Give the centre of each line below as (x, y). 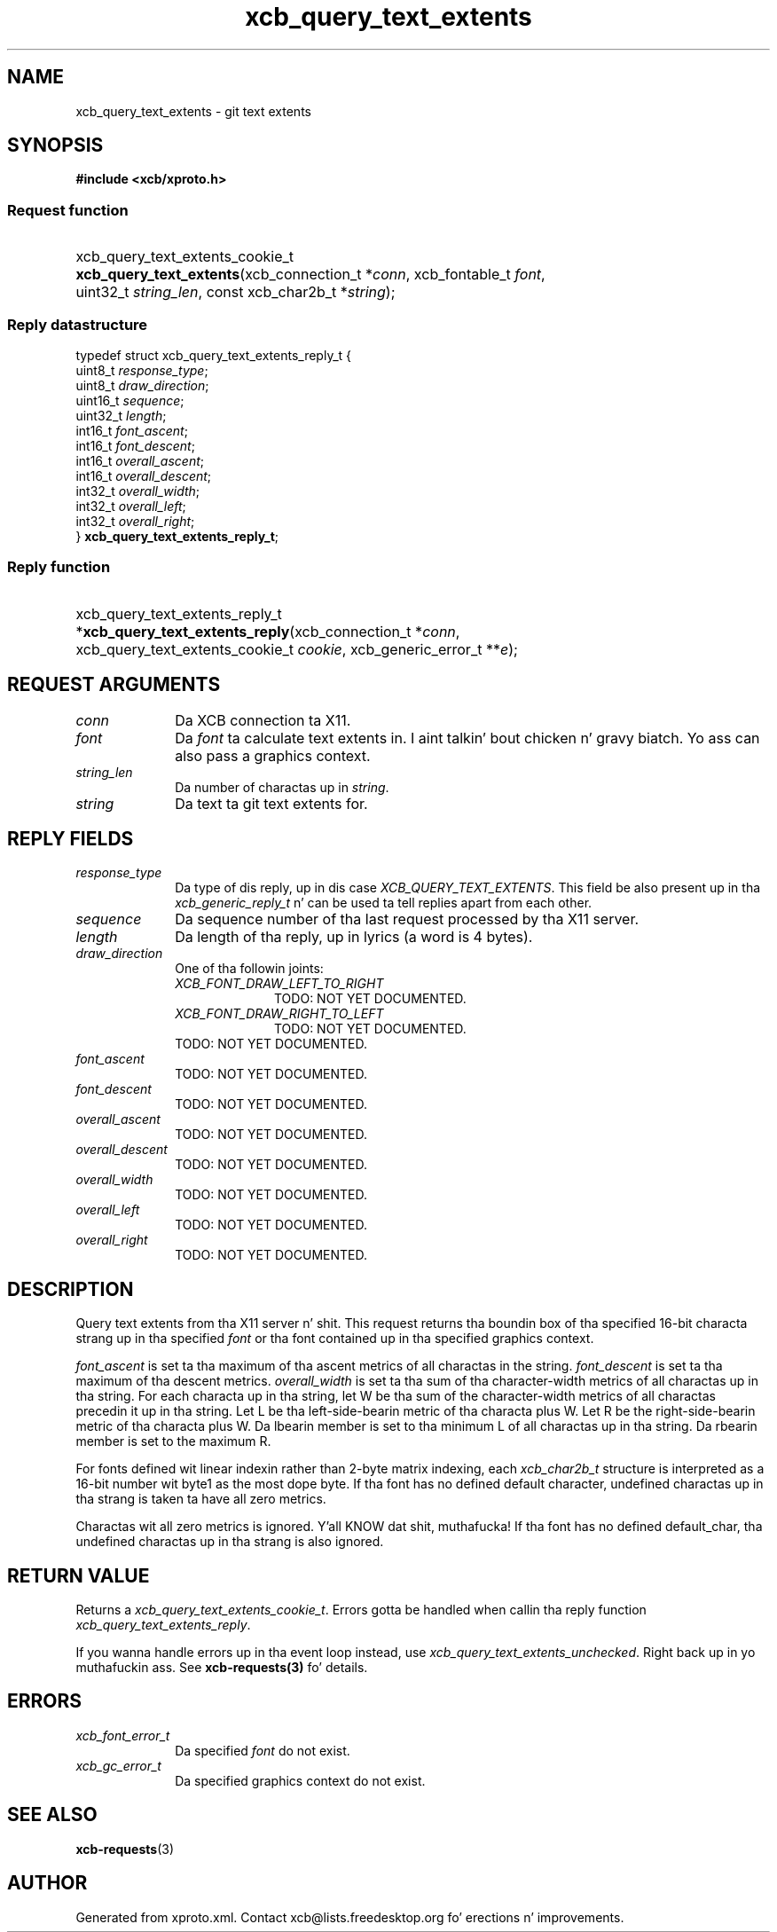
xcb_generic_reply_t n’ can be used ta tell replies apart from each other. (384, 903)
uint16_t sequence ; (130, 400)
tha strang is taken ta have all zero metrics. (201, 1499)
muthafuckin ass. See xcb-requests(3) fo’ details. (222, 1668)
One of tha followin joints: (249, 969)
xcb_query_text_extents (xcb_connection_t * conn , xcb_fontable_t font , (310, 275)
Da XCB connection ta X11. (263, 720)
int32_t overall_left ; (131, 506)
